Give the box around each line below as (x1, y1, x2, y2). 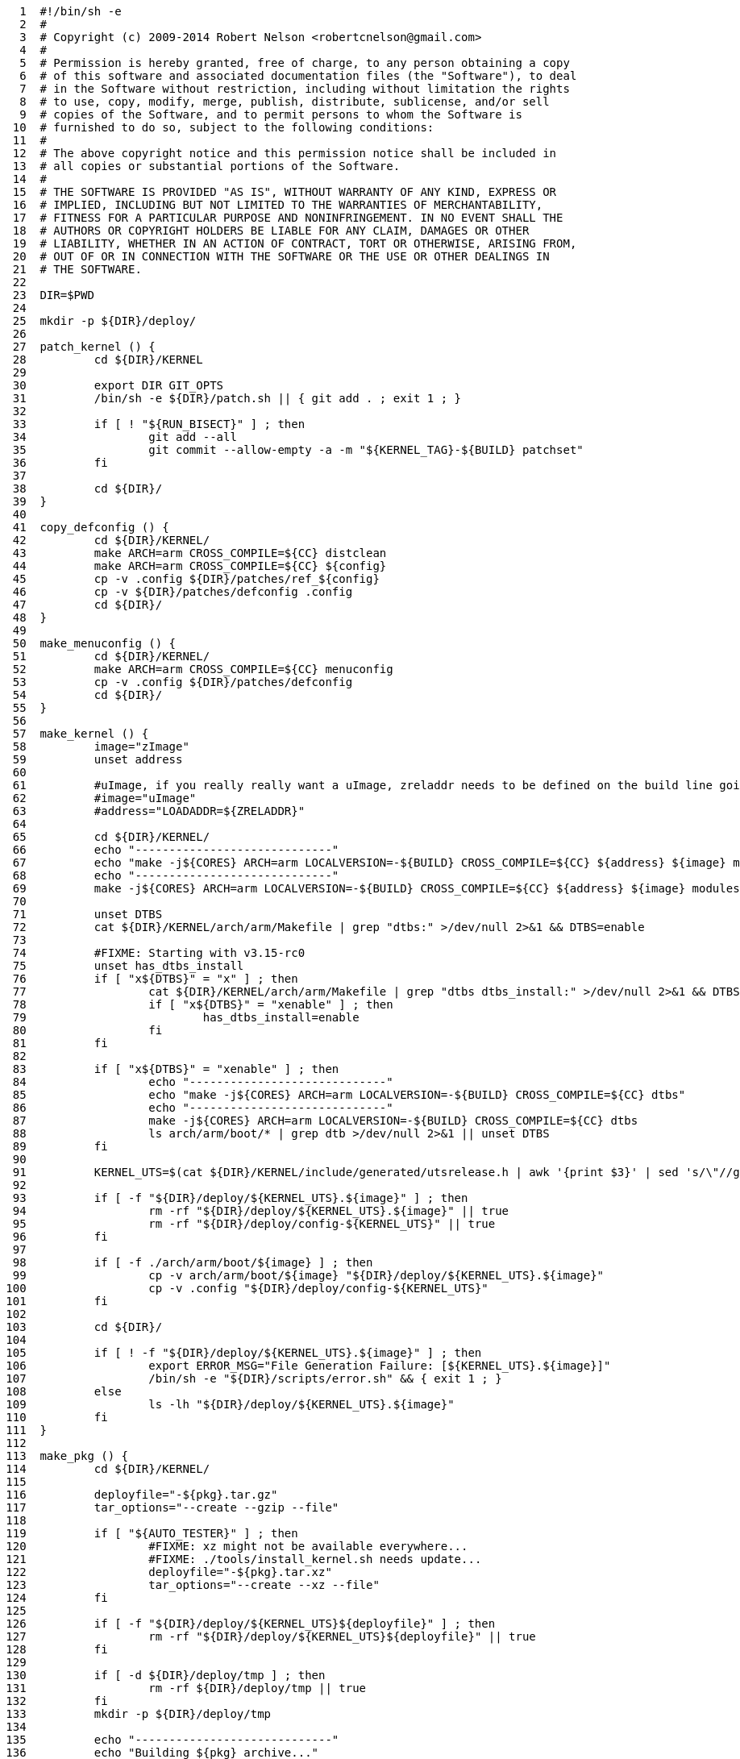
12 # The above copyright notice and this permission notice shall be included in (12, 147, 557, 160)
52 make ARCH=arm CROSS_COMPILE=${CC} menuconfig (12, 663, 393, 676)
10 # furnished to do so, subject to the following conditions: (12, 121, 434, 134)
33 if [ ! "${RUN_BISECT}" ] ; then (12, 418, 306, 430)
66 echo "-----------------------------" (12, 843, 339, 856)
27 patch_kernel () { (12, 340, 156, 353)
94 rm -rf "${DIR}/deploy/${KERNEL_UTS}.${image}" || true (12, 1204, 509, 1217)
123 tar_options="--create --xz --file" (6, 1578, 380, 1591)
